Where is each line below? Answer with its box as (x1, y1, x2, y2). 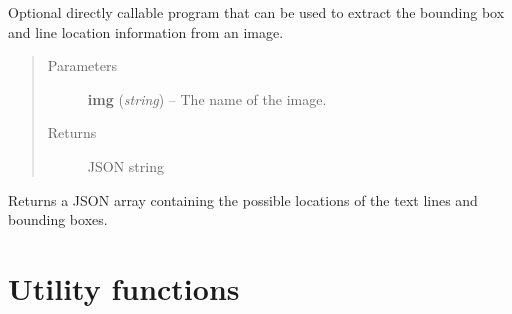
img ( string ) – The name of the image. (87, 88, 327, 109)
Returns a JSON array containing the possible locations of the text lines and (8, 189, 478, 210)
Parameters (47, 55, 117, 76)
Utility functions (8, 267, 240, 308)
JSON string (87, 155, 164, 176)
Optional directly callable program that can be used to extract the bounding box (8, 2, 505, 22)
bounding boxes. (8, 209, 108, 230)
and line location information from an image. (8, 21, 284, 42)
